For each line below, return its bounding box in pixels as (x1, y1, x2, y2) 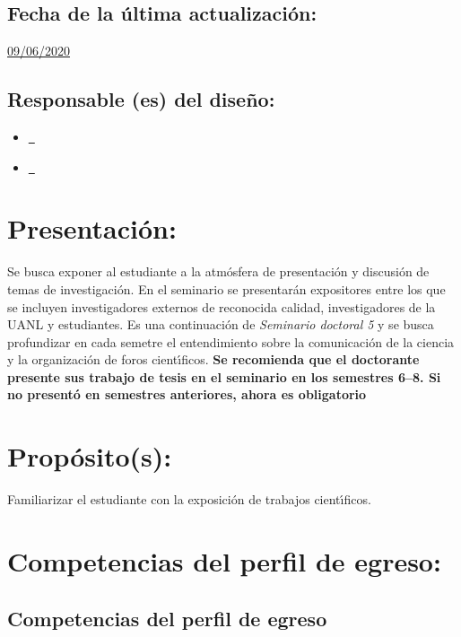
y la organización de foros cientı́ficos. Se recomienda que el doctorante (7, 350, 420, 369)
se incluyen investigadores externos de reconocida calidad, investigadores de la (7, 297, 436, 316)
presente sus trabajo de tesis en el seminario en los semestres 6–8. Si (7, 367, 441, 386)
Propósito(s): (7, 438, 172, 475)
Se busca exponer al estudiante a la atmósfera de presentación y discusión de (7, 262, 430, 281)
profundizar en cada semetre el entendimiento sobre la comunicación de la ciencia (7, 332, 455, 351)
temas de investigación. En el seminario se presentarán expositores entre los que (7, 279, 446, 298)
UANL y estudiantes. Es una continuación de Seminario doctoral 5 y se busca (7, 315, 434, 334)
